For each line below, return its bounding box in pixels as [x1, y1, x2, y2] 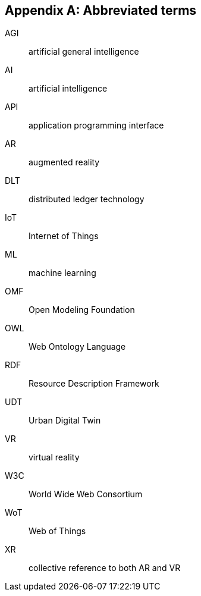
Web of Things [29, 526, 86, 537]
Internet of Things [29, 231, 99, 241]
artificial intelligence [29, 83, 108, 94]
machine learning [29, 268, 96, 278]
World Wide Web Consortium [29, 489, 143, 500]
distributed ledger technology [29, 194, 145, 205]
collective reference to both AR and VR [29, 563, 181, 573]
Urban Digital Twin [29, 415, 101, 426]
